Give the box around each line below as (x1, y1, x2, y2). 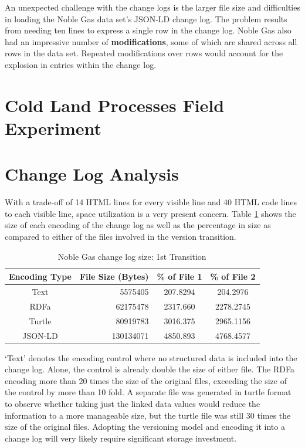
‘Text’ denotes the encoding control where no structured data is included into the (5, 351, 297, 364)
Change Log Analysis (5, 162, 179, 186)
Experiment (5, 116, 102, 140)
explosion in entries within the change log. (5, 58, 157, 70)
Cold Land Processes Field (5, 93, 225, 117)
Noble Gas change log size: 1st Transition (57, 250, 206, 262)
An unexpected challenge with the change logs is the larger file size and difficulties (5, 1, 300, 13)
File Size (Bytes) (79, 270, 149, 283)
